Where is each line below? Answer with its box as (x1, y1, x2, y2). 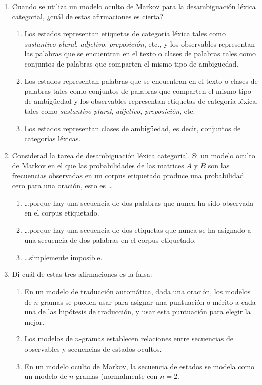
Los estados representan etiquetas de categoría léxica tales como (24, 28, 226, 39)
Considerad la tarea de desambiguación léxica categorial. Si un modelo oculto (12, 150, 255, 161)
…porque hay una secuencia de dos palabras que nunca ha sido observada (24, 197, 254, 208)
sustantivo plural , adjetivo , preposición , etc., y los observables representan (24, 38, 255, 49)
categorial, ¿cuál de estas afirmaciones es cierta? (12, 11, 164, 22)
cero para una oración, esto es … (12, 180, 113, 190)
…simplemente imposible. (24, 251, 103, 262)
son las (208, 160, 230, 170)
